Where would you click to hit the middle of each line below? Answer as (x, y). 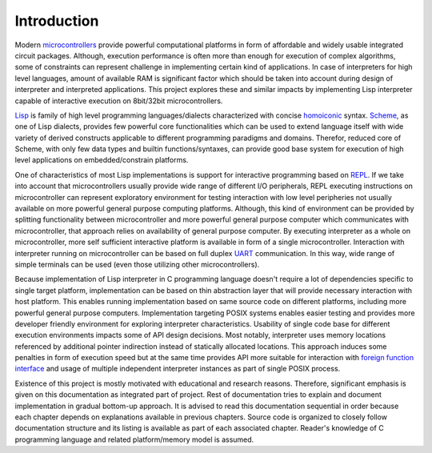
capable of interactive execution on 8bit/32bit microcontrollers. (119, 101)
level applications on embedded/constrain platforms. (102, 160)
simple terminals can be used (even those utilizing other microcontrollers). (137, 264)
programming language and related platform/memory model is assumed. (134, 439)
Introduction (57, 21)
